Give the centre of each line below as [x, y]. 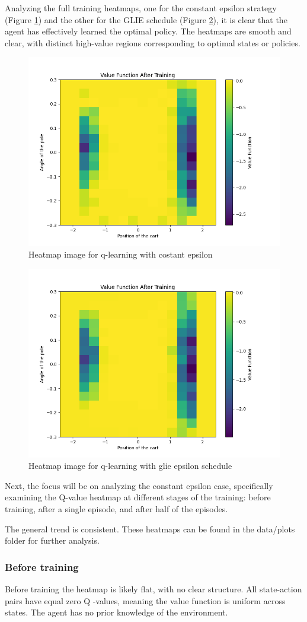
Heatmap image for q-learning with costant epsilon [121, 254]
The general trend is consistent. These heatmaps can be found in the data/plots [150, 529]
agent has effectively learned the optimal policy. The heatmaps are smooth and [148, 31]
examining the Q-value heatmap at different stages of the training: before [138, 497]
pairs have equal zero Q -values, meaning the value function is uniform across [145, 600]
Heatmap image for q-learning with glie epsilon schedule [130, 466]
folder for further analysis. [52, 540]
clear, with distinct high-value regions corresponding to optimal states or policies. [153, 42]
